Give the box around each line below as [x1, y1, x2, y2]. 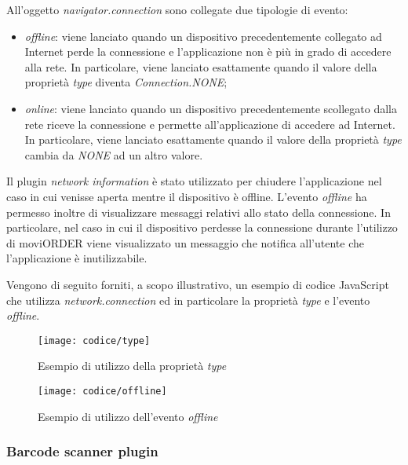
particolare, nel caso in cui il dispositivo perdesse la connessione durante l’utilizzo [6, 219, 398, 236]
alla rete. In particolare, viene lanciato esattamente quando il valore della [24, 58, 377, 75]
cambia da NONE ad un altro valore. [24, 146, 203, 163]
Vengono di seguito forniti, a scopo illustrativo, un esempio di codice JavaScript [6, 276, 389, 292]
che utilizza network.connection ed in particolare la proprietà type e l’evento [6, 291, 370, 308]
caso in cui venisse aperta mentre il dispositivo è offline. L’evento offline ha [6, 188, 367, 204]
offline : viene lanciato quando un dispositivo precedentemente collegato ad [24, 27, 382, 44]
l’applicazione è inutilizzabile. [6, 250, 148, 266]
